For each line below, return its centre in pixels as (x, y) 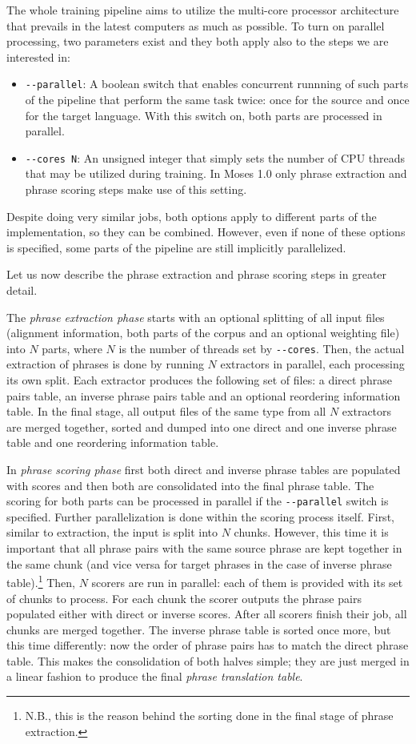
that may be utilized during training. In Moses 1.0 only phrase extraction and (216, 173)
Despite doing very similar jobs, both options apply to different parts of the (192, 216)
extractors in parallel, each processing (312, 364)
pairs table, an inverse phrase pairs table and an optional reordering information (204, 395)
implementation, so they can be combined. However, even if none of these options (206, 232)
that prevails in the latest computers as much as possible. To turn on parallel (196, 25)
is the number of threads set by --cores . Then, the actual (262, 348)
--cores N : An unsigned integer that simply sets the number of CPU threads (215, 157)
